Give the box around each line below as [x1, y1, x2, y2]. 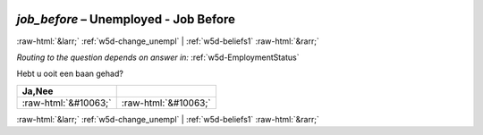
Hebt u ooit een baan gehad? [16, 68, 124, 80]
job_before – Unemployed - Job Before [16, 12, 236, 27]
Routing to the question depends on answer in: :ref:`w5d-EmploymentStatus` [16, 52, 300, 63]
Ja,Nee [21, 85, 54, 97]
